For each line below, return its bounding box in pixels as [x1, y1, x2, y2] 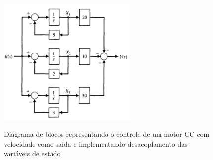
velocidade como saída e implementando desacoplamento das [4, 138, 188, 149]
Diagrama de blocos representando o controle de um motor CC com [4, 129, 210, 139]
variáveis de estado [4, 148, 61, 159]
